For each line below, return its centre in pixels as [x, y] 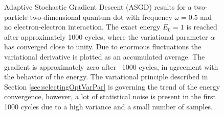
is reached [202, 27]
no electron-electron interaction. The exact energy [82, 27]
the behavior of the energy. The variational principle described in [106, 77]
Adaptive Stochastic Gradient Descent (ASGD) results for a [98, 7]
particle [16, 17]
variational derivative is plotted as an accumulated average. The [105, 56]
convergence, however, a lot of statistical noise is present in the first [110, 96]
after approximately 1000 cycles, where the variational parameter [106, 36]
